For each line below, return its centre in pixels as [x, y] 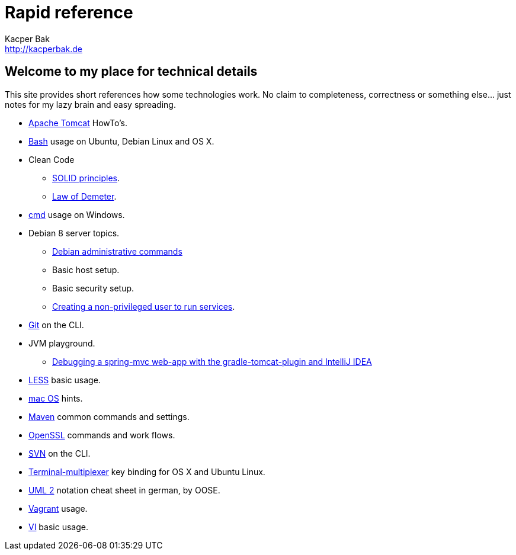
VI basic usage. [58, 527]
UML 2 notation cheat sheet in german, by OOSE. [124, 490]
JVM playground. [62, 343]
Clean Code [52, 159]
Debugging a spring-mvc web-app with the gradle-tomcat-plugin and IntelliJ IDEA [212, 361]
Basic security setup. [93, 288]
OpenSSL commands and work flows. [102, 435]
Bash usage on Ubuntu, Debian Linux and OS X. [121, 141]
